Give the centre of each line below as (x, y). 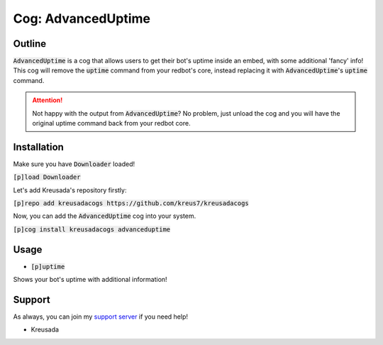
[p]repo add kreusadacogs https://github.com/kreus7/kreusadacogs (131, 203)
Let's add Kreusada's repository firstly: (70, 190)
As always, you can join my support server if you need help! (100, 317)
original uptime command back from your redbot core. (111, 124)
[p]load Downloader (47, 177)
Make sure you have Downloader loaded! (74, 164)
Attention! (48, 100)
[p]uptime (48, 267)
